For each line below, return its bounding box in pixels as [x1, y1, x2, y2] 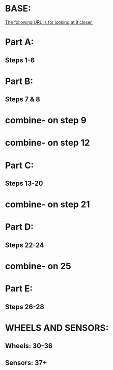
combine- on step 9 [5, 115, 87, 126]
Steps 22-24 [5, 241, 44, 249]
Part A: [5, 36, 34, 48]
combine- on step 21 [5, 199, 90, 210]
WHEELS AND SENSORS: [5, 322, 109, 333]
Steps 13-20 [5, 179, 43, 188]
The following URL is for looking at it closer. [5, 19, 93, 25]
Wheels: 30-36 [5, 342, 53, 350]
